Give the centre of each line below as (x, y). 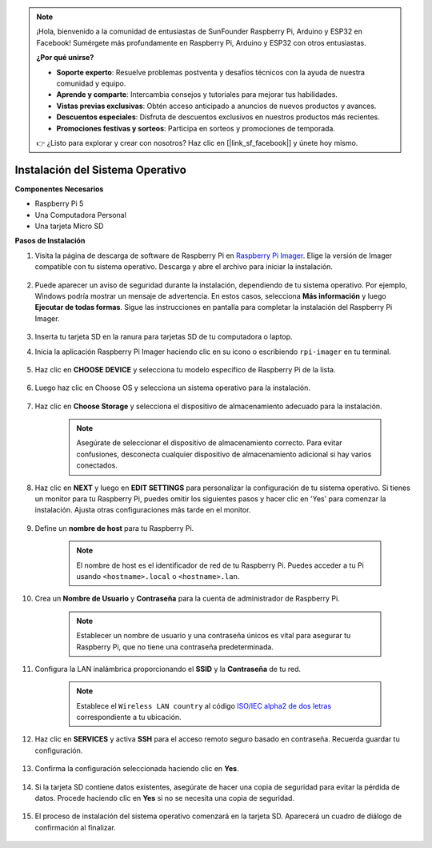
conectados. (97, 465)
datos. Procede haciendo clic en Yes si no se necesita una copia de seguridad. (165, 798)
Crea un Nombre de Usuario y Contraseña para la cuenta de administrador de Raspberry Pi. (187, 599)
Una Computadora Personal (81, 215)
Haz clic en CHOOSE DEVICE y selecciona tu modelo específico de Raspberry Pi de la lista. (185, 369)
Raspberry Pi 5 (59, 203)
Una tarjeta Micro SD (69, 226)
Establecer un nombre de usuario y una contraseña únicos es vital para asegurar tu (214, 636)
